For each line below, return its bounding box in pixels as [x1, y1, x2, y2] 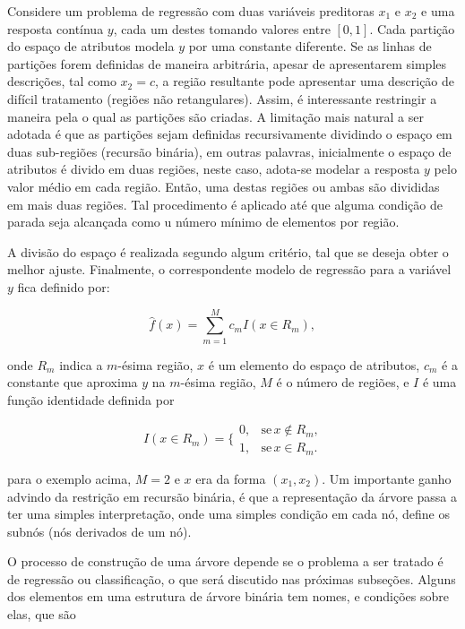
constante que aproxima [7, 373, 138, 392]
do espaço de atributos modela [7, 37, 175, 56]
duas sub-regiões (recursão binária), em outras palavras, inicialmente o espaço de [7, 142, 452, 160]
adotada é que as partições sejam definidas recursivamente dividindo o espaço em [7, 125, 452, 143]
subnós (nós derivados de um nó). [7, 521, 192, 540]
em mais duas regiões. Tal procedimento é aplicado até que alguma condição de [7, 194, 443, 213]
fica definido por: [17, 277, 110, 296]
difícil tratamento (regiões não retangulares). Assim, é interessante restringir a [7, 89, 437, 108]
